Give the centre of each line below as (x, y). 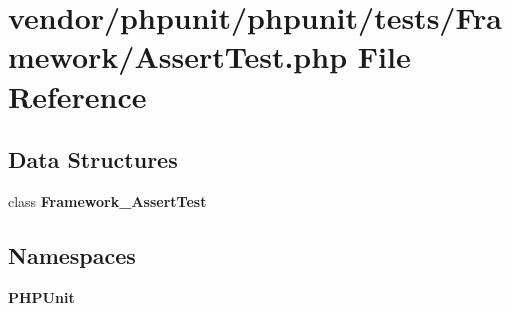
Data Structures (93, 159)
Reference (77, 95)
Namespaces (72, 254)
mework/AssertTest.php (178, 56)
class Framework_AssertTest (107, 200)
